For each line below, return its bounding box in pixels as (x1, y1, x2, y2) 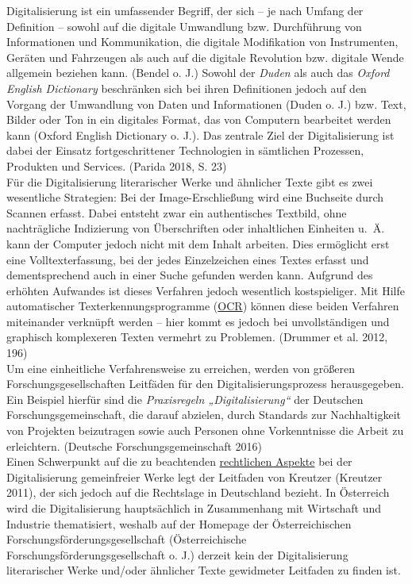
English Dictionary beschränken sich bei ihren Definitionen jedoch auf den (6, 79, 367, 96)
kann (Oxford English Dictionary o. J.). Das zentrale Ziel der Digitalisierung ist (6, 126, 395, 143)
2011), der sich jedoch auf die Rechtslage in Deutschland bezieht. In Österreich (6, 484, 390, 501)
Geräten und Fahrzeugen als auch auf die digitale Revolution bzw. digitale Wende (6, 48, 404, 65)
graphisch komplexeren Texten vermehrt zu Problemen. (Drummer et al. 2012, (6, 328, 388, 345)
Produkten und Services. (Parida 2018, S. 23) (6, 157, 227, 174)
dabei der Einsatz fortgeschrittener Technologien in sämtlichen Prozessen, (6, 142, 364, 159)
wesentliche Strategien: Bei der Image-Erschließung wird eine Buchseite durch (6, 189, 384, 206)
